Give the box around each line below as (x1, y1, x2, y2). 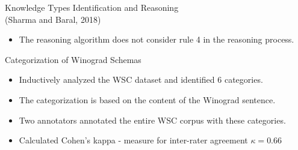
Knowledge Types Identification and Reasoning (5, 1, 179, 13)
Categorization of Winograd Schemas (5, 53, 141, 65)
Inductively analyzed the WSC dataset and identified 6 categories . (19, 73, 263, 86)
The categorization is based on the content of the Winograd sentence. (19, 93, 276, 106)
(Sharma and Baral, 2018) (5, 13, 101, 25)
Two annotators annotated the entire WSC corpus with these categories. (19, 113, 286, 126)
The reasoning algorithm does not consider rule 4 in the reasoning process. (19, 33, 294, 46)
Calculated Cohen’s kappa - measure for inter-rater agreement (19, 134, 248, 146)
